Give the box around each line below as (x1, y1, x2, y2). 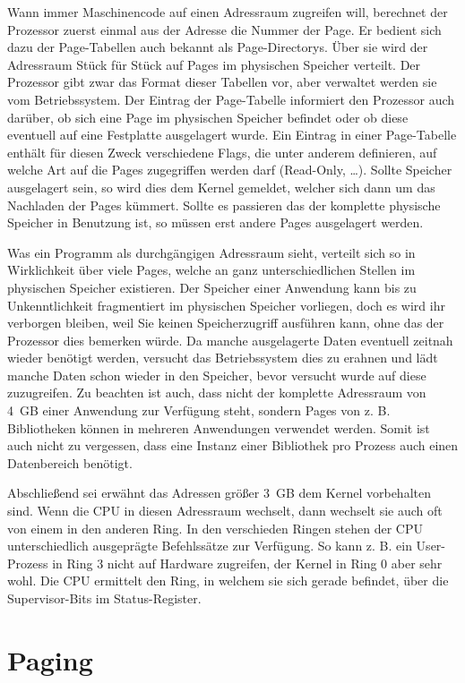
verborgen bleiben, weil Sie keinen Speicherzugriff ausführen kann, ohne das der (7, 313, 444, 332)
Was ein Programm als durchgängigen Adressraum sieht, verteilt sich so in (7, 243, 416, 261)
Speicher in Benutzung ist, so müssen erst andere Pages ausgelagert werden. (7, 213, 424, 232)
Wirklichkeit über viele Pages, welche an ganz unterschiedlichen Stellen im (7, 260, 416, 279)
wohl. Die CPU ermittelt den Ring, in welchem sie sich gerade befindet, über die (7, 571, 449, 590)
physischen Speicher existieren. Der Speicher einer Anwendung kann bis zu (7, 277, 417, 296)
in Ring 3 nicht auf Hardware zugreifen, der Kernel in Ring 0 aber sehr (52, 553, 443, 572)
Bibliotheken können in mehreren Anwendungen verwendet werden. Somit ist (7, 418, 430, 437)
